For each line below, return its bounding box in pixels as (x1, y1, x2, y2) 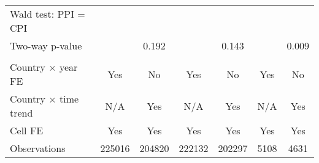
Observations (10, 141, 66, 155)
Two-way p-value (10, 38, 82, 53)
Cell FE (10, 123, 44, 137)
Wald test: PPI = (10, 7, 85, 21)
